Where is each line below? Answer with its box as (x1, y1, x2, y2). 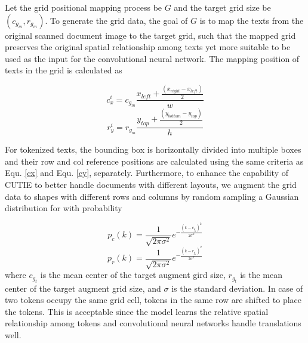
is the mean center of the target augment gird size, (40, 268, 226, 281)
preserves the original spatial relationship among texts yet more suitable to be (5, 41, 291, 53)
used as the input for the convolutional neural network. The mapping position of (5, 52, 300, 64)
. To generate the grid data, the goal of (45, 14, 188, 26)
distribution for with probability (5, 202, 122, 214)
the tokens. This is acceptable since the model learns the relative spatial (5, 305, 269, 317)
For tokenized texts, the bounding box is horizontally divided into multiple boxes (5, 143, 301, 156)
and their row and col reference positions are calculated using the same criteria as (5, 154, 304, 167)
